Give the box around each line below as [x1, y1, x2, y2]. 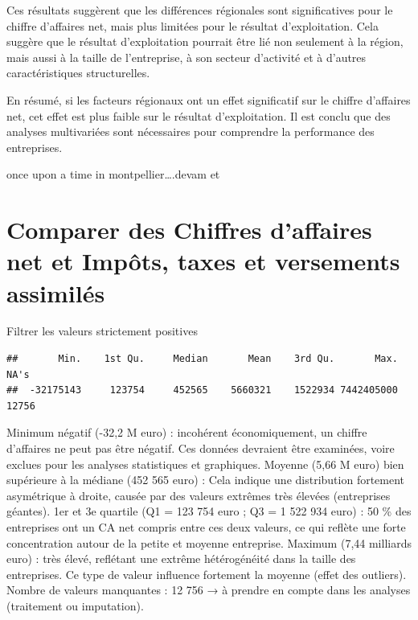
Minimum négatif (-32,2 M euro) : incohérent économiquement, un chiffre [6, 424, 367, 441]
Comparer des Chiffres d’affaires [6, 213, 372, 246]
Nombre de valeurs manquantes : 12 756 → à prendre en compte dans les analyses [6, 581, 411, 598]
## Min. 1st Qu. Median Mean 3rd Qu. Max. [6, 353, 398, 365]
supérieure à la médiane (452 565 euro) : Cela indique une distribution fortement [6, 471, 405, 488]
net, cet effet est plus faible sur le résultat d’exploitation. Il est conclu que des [6, 107, 391, 124]
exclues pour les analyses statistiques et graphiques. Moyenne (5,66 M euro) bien [6, 455, 404, 472]
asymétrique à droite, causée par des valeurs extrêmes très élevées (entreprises [6, 487, 391, 503]
